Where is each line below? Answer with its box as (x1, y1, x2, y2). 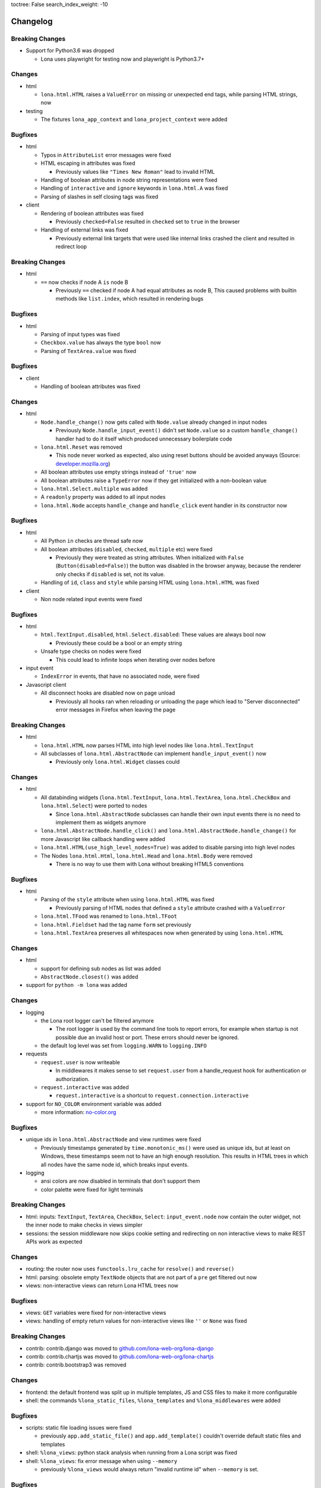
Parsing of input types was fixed (40, 330, 120, 337)
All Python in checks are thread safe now (40, 537, 143, 545)
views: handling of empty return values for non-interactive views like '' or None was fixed (26, 1317, 247, 1324)
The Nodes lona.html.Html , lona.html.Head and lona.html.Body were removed (40, 852, 253, 859)
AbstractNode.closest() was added (40, 973, 139, 980)
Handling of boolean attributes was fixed (40, 383, 141, 390)
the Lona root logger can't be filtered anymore (40, 1017, 154, 1024)
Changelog (11, 16, 53, 26)
